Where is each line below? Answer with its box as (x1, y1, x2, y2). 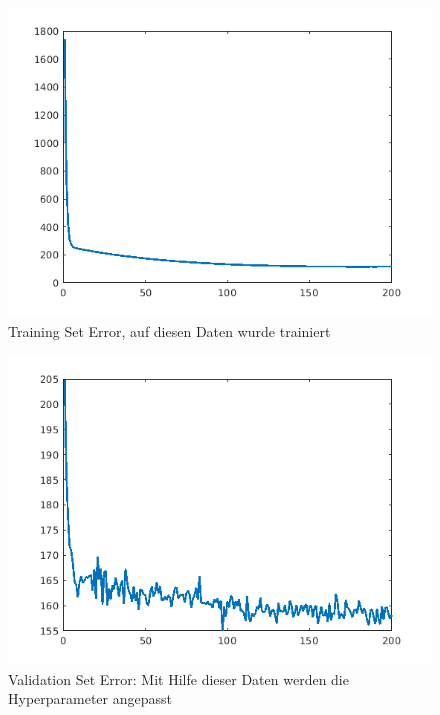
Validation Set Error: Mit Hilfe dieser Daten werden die (8, 668, 349, 689)
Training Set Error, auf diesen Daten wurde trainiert (8, 321, 331, 342)
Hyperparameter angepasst (8, 688, 172, 709)
